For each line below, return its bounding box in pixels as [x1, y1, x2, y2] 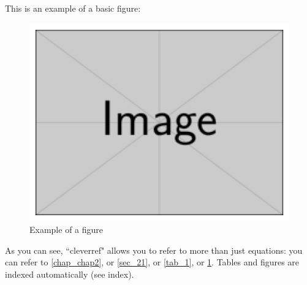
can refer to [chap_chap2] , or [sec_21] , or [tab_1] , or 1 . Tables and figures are [5, 256, 300, 268]
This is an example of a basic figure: [5, 2, 141, 14]
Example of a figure [29, 223, 104, 236]
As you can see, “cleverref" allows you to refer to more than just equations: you [5, 243, 303, 256]
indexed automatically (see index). [5, 267, 134, 280]
